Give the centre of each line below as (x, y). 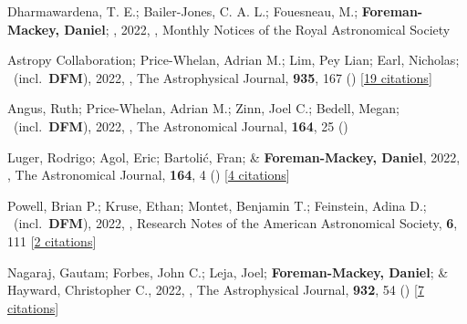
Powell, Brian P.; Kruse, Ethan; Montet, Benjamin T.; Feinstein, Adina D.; (217, 205)
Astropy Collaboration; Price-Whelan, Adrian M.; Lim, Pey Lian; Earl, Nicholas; (233, 60)
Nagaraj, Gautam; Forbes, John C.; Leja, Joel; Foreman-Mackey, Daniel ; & (228, 272)
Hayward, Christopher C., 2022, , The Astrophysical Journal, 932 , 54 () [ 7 (216, 290)
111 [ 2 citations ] (52, 240)
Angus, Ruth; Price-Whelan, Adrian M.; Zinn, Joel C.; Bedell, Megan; (203, 108)
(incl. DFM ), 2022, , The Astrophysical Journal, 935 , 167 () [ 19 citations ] (223, 77)
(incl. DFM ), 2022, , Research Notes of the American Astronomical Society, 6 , (235, 223)
